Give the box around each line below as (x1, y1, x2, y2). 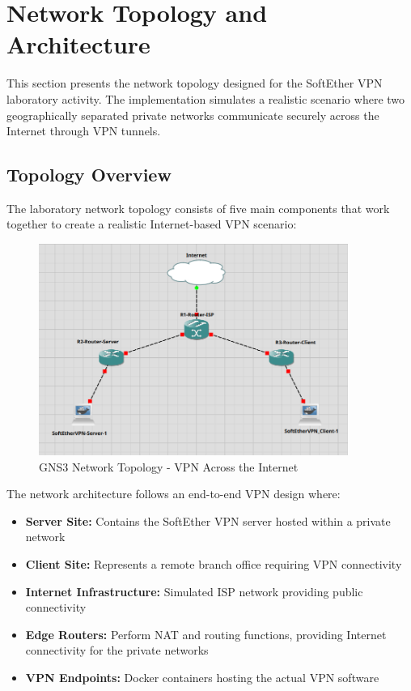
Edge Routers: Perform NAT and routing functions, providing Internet (25, 625, 387, 642)
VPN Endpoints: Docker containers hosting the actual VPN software (25, 669, 379, 686)
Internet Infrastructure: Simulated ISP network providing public (25, 582, 363, 599)
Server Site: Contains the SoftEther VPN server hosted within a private (25, 512, 391, 529)
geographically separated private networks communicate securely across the (6, 106, 379, 123)
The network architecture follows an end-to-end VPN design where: (6, 485, 341, 502)
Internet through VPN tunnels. (6, 122, 161, 139)
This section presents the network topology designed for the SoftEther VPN (6, 75, 383, 92)
